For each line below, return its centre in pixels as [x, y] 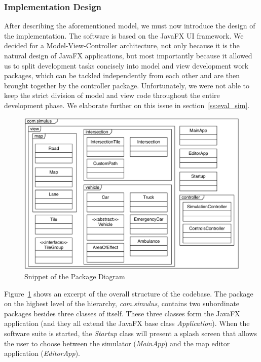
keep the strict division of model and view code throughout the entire [112, 95]
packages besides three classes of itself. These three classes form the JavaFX [122, 313]
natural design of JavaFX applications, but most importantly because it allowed [128, 55]
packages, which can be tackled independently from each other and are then [122, 75]
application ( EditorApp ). [42, 353]
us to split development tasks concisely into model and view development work [126, 65]
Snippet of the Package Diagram [75, 276]
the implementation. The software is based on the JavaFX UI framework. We [124, 35]
